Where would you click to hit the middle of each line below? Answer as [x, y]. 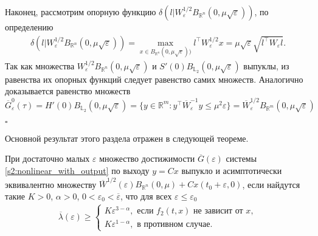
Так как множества [40, 65]
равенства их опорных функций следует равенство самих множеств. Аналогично [154, 79]
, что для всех [146, 196]
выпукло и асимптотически [232, 170]
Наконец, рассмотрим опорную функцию [81, 12]
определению [29, 27]
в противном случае [174, 224]
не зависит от [218, 211]
